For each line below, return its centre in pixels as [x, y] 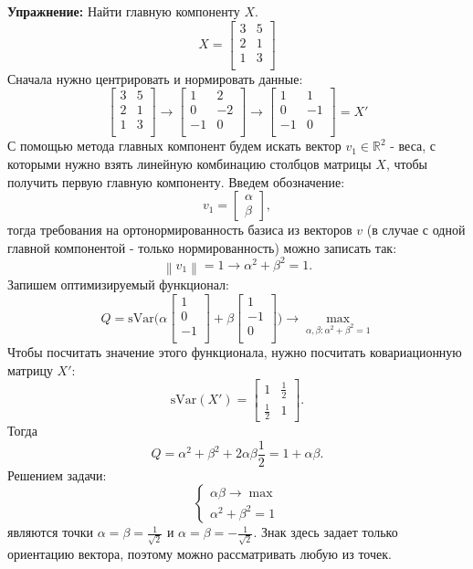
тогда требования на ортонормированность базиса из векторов [180, 230]
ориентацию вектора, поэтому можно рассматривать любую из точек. [200, 554]
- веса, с [413, 146]
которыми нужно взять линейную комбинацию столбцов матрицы [189, 164]
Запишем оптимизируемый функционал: [118, 284]
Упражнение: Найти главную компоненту [124, 11]
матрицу [30, 369]
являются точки [51, 532]
